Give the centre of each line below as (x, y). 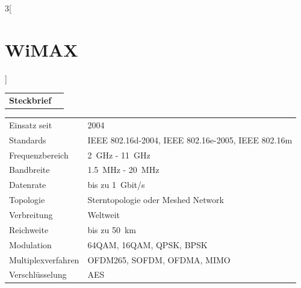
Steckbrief (30, 100)
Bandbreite (29, 170)
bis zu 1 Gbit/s (116, 185)
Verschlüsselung (38, 274)
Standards (28, 139)
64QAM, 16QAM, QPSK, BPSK (147, 244)
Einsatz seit (31, 124)
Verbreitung (31, 214)
